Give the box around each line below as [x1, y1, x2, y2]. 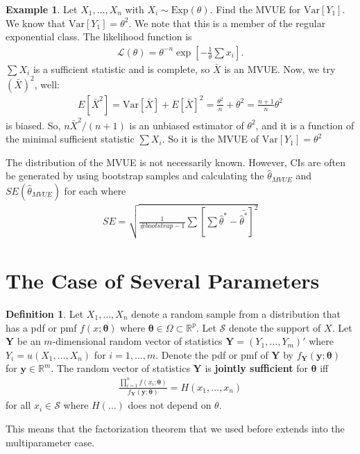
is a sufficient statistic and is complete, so [33, 61, 210, 76]
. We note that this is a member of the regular [128, 15, 326, 30]
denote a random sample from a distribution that [131, 306, 341, 321]
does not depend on [128, 398, 212, 412]
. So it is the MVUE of [162, 131, 259, 146]
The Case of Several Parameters [6, 266, 320, 295]
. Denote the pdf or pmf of [155, 347, 268, 362]
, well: [34, 76, 60, 91]
